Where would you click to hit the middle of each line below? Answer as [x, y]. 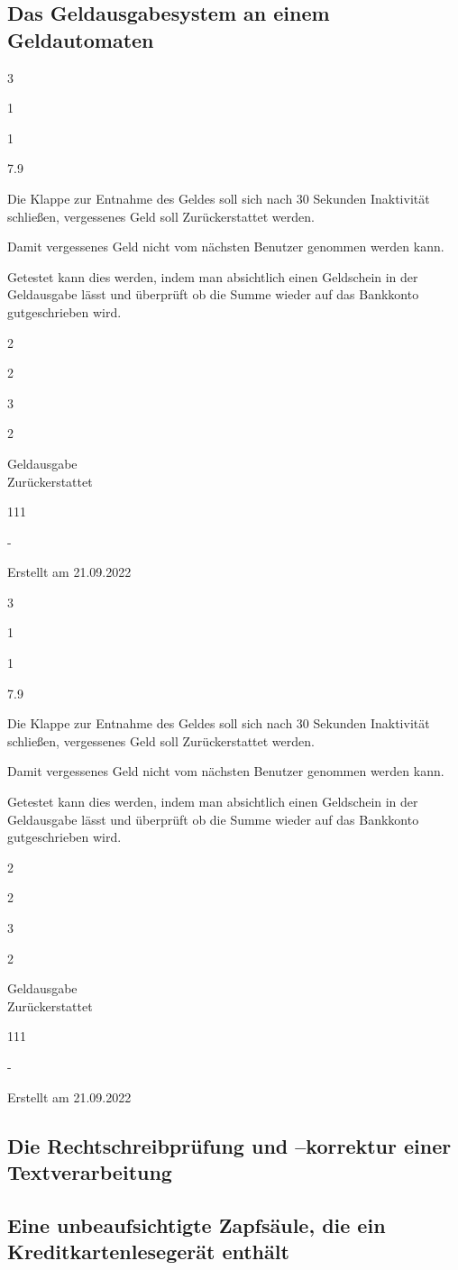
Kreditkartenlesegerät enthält [148, 1252]
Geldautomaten [81, 39]
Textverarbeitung [90, 1171]
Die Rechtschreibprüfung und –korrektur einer [229, 1145]
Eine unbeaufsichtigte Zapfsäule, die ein [197, 1224]
